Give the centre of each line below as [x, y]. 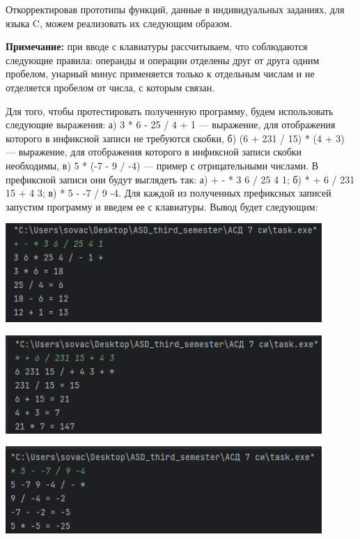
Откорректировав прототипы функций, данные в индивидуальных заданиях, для [175, 9]
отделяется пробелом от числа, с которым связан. [110, 87]
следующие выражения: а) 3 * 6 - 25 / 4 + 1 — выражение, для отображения [171, 124]
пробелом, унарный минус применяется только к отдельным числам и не [160, 74]
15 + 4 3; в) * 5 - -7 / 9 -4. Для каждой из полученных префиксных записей [169, 193]
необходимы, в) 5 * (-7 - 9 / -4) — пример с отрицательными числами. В [162, 165]
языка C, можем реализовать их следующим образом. [119, 23]
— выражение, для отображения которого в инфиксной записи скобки [154, 152]
